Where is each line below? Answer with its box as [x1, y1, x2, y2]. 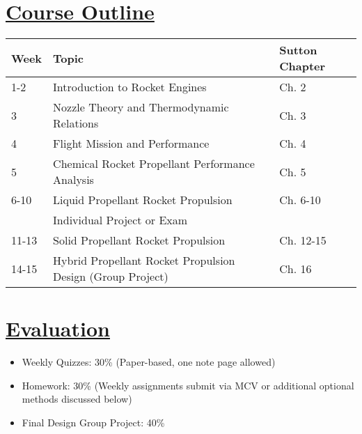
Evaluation [6, 314, 110, 343]
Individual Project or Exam [53, 212, 188, 228]
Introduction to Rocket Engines [53, 79, 207, 95]
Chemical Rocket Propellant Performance [53, 155, 255, 172]
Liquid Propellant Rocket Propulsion [53, 192, 233, 208]
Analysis [53, 171, 94, 188]
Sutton [279, 42, 317, 59]
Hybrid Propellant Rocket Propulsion [53, 252, 235, 269]
